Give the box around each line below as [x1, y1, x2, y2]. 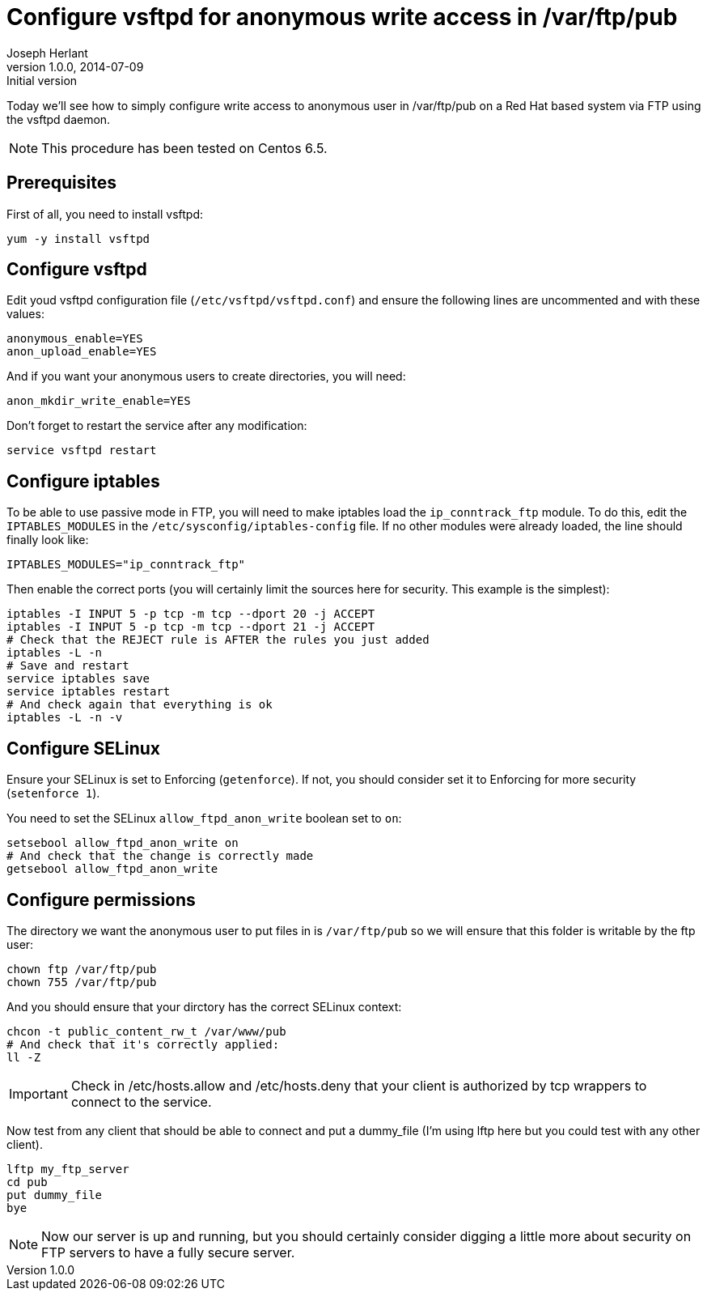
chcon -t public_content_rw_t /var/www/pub [6, 1024, 286, 1038]
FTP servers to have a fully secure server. [41, 1244, 295, 1261]
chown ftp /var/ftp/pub [6, 962, 157, 976]
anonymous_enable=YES [6, 332, 143, 346]
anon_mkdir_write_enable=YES [6, 394, 191, 408]
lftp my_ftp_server [6, 1162, 129, 1176]
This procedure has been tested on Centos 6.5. [41, 139, 328, 156]
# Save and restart [6, 659, 129, 673]
